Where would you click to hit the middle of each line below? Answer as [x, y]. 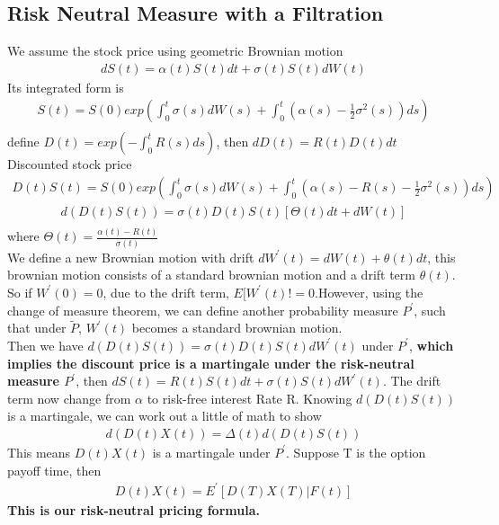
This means [39, 452]
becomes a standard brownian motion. [237, 328]
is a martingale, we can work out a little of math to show [165, 416]
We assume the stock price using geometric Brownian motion [175, 51]
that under [37, 328]
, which [431, 345]
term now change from [69, 398]
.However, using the [369, 292]
